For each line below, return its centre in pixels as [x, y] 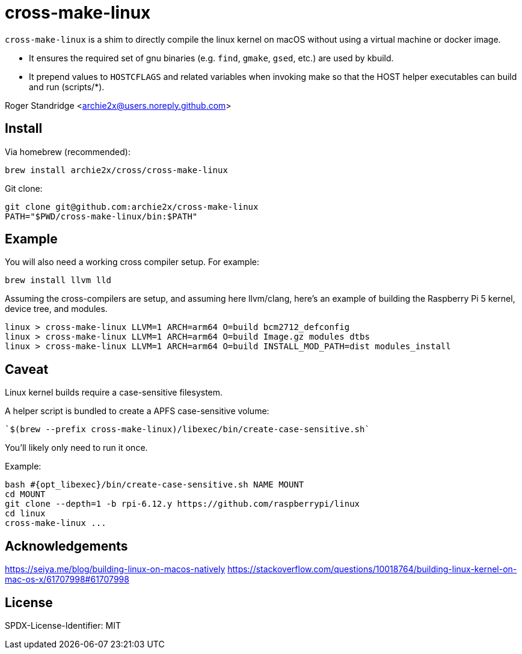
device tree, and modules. [56, 309]
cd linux [25, 514]
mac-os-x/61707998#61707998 [67, 579]
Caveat [27, 369]
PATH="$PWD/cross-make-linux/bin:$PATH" [101, 216]
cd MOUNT [25, 494]
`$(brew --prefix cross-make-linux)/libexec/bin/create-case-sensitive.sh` [187, 429]
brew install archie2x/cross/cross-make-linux [116, 170]
